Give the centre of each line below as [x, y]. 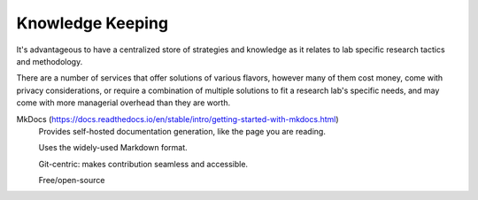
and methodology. [50, 61]
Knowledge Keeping [92, 23]
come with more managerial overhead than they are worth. [123, 103]
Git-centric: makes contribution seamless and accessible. [143, 164]
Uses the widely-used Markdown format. [113, 148]
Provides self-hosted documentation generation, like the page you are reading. [182, 131]
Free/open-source [72, 181]
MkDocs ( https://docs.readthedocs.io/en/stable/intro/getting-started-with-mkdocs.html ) [178, 119]
